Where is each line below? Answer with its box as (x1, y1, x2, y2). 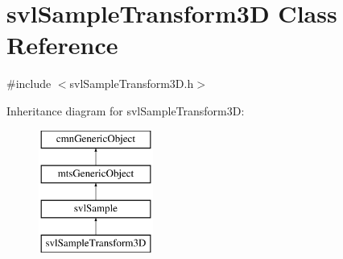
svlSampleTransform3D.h (69, 75, 194, 92)
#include (6, 75, 52, 92)
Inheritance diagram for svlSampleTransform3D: (6, 102, 245, 119)
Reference (6, 28, 118, 61)
